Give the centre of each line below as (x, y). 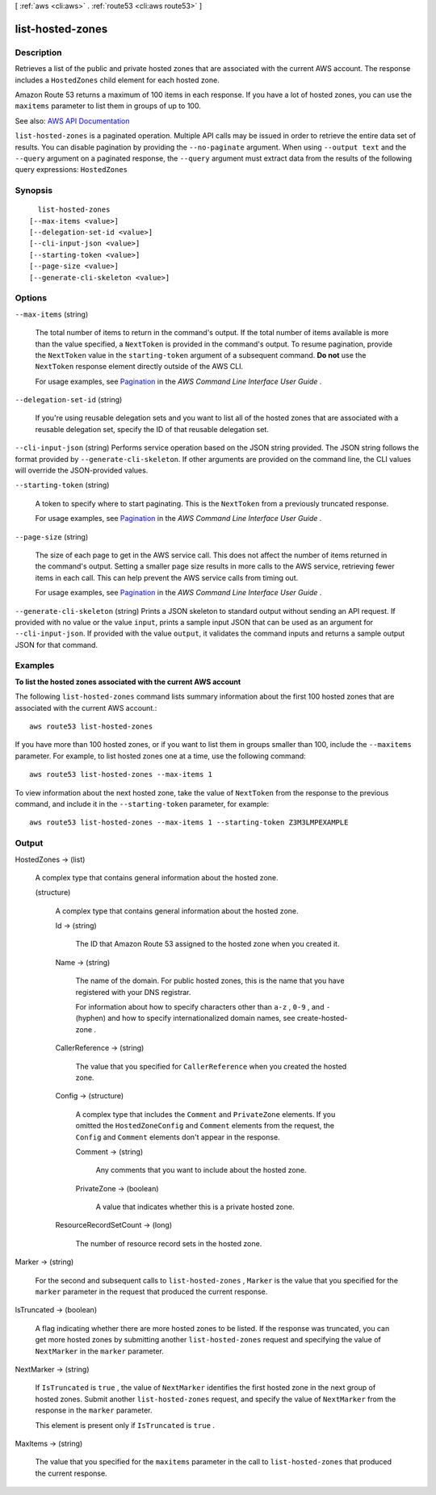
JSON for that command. (57, 645)
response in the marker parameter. (94, 1410)
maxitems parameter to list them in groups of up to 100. (108, 106)
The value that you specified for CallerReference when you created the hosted (211, 1066)
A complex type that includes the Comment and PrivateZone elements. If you (205, 1114)
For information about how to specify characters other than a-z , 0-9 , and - (203, 1007)
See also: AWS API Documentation (72, 120)
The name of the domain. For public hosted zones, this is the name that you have (210, 981)
